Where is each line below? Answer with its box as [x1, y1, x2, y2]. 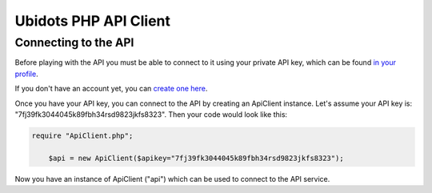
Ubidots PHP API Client [14, 12, 171, 30]
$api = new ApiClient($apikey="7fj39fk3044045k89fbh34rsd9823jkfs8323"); [48, 153, 344, 163]
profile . [14, 69, 39, 78]
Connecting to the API [14, 35, 134, 50]
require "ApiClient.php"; [31, 131, 134, 140]
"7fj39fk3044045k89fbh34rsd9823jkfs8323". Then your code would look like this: [14, 109, 288, 119]
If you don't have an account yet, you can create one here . [14, 84, 208, 94]
